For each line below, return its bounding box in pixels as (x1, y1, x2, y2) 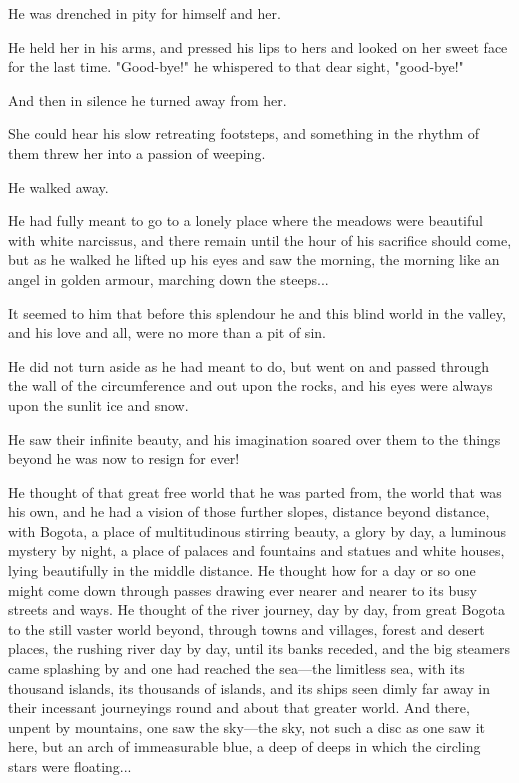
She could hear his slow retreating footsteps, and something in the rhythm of (8, 123, 480, 144)
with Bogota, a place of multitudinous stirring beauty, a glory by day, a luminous (8, 520, 506, 541)
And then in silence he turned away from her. (8, 89, 287, 110)
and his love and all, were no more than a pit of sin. (8, 322, 326, 343)
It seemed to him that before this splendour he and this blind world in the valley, (8, 302, 506, 323)
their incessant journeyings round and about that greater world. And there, (8, 697, 470, 718)
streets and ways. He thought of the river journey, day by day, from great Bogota (8, 599, 505, 620)
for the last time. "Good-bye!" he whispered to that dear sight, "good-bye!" (8, 56, 464, 77)
